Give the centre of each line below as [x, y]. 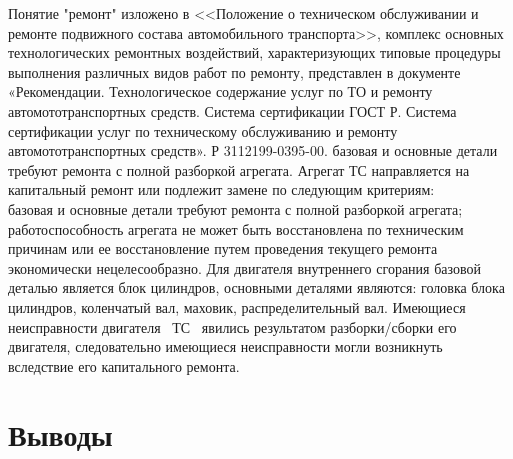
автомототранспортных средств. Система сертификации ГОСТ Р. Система [232, 110]
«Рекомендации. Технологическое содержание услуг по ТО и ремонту [220, 91]
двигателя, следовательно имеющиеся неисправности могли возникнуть [225, 346]
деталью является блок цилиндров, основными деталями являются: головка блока [256, 287]
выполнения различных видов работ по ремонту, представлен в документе [234, 71]
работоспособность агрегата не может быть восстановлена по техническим [236, 228]
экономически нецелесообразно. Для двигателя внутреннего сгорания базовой [244, 267]
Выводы [60, 434]
